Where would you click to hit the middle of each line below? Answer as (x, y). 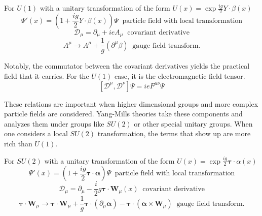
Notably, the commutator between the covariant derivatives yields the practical (127, 66)
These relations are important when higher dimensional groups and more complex (131, 103)
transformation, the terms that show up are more (174, 133)
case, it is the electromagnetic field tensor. (180, 75)
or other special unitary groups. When (193, 123)
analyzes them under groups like (54, 123)
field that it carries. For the (47, 75)
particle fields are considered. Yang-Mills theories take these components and (123, 114)
